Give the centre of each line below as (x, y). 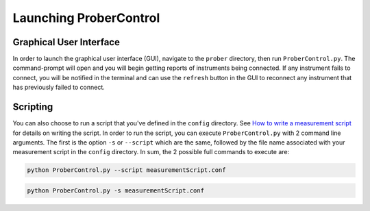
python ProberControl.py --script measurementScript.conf (126, 170)
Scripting (33, 107)
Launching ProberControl (86, 18)
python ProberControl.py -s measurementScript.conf (116, 190)
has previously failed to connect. (59, 87)
